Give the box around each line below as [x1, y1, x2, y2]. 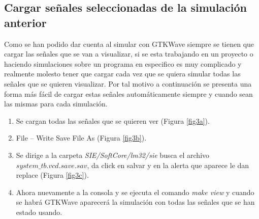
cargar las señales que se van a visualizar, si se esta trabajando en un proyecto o [4, 48, 253, 59]
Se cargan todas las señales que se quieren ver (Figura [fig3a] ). [16, 115, 210, 126]
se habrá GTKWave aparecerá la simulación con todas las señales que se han [16, 197, 255, 207]
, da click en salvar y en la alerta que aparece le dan [87, 159, 249, 170]
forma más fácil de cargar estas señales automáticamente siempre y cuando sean [4, 88, 253, 99]
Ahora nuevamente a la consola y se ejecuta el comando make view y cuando [16, 186, 254, 197]
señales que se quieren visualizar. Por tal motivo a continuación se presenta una [4, 78, 252, 89]
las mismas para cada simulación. [4, 98, 108, 109]
